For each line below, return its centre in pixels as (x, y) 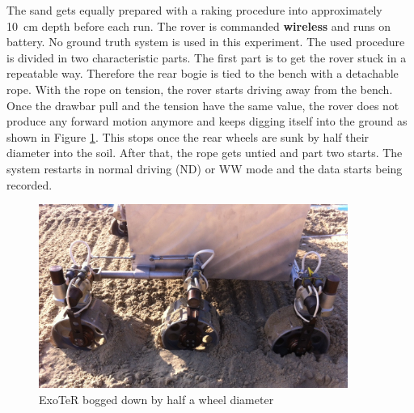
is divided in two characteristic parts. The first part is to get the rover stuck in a (207, 57)
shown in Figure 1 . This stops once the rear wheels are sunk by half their (188, 136)
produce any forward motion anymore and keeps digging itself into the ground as (207, 121)
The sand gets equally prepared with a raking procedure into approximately (194, 10)
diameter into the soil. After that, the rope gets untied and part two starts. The (205, 153)
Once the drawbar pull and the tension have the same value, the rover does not (203, 105)
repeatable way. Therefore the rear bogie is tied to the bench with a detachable (203, 73)
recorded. (30, 184)
